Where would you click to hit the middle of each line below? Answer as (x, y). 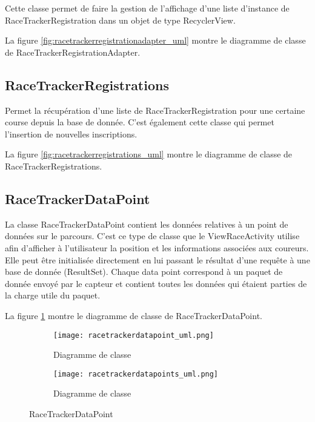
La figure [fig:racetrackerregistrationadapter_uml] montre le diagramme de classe (155, 40)
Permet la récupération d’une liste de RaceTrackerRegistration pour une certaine (155, 110)
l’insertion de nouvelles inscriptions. (71, 134)
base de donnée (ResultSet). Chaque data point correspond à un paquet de (144, 272)
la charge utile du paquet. (53, 295)
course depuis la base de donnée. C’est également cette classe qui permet (140, 122)
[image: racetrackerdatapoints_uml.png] (136, 374)
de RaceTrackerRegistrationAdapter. (73, 52)
